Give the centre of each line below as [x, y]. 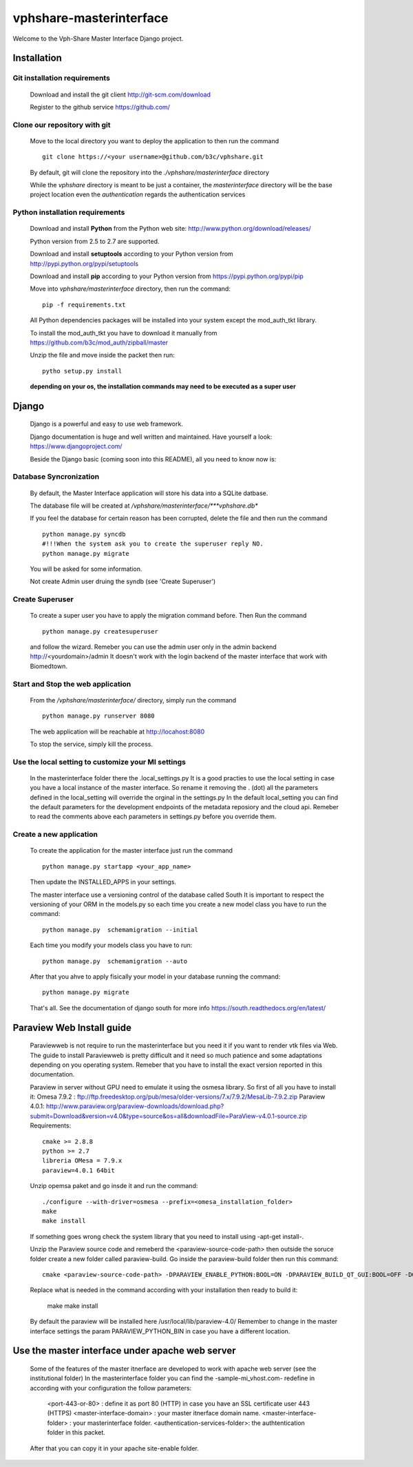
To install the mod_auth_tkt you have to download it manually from [124, 333]
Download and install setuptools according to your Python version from [131, 254]
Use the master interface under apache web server [125, 1351]
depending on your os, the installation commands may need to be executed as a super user [163, 386]
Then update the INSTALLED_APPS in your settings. [103, 882]
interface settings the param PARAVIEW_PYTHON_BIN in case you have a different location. [160, 1331]
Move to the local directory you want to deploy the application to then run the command [154, 141]
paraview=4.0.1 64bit [78, 1170]
